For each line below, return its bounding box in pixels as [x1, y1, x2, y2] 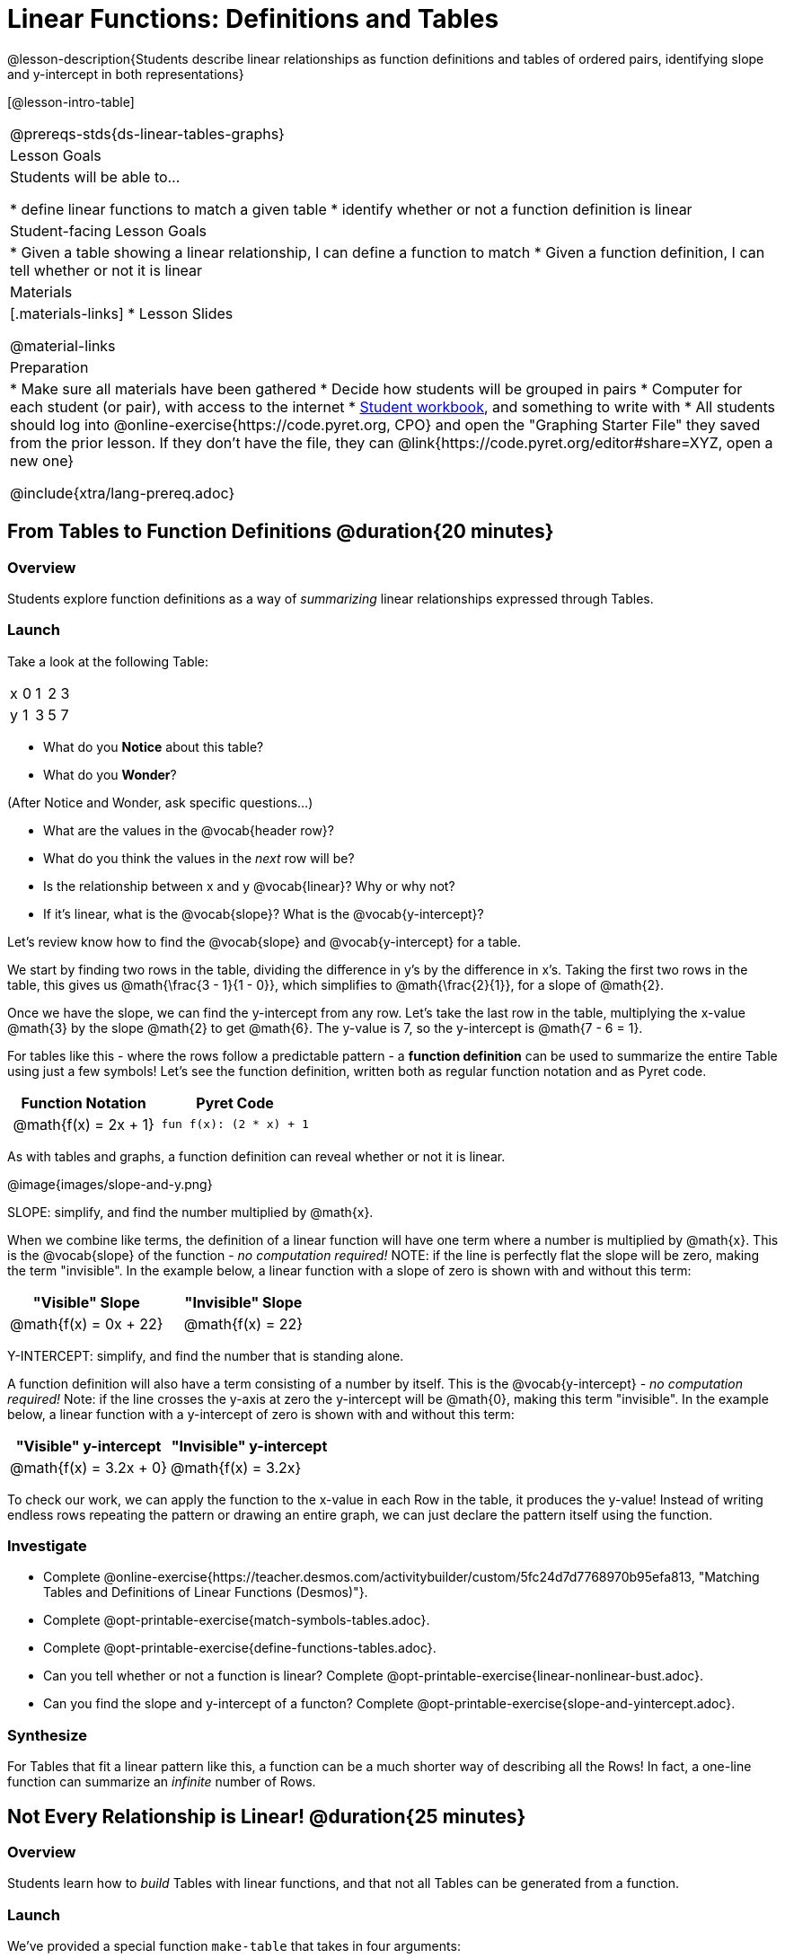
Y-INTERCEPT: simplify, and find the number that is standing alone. [7, 1347, 404, 1363]
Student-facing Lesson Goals [10, 221, 207, 240]
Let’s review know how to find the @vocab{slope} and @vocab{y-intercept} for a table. [7, 933, 521, 949]
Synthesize [7, 1725, 88, 1744]
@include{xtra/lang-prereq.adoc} [10, 483, 235, 502]
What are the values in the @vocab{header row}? [43, 822, 334, 838]
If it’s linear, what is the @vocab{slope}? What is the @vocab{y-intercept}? [43, 905, 484, 922]
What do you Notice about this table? [43, 738, 264, 754]
